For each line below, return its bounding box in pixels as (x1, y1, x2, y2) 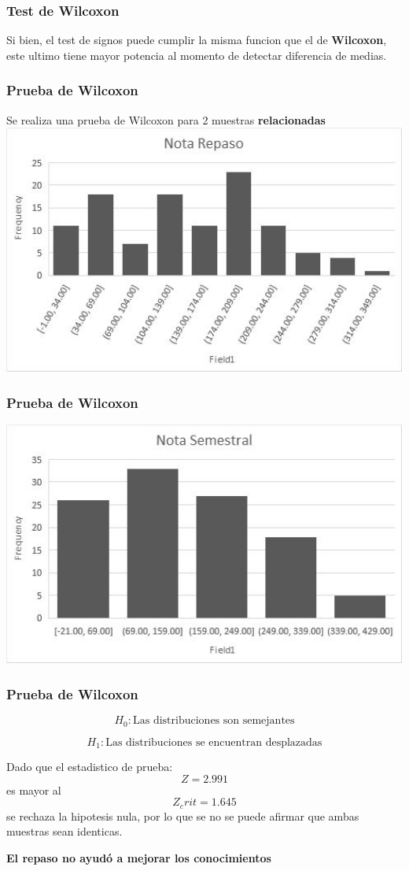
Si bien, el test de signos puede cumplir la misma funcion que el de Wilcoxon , (6, 32, 387, 48)
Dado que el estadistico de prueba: (6, 758, 173, 775)
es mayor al (6, 781, 61, 798)
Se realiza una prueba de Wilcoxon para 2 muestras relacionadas (6, 111, 326, 128)
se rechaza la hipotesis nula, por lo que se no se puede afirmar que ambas (6, 807, 359, 824)
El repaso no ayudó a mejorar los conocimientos (6, 849, 271, 865)
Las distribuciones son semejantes (132, 715, 295, 727)
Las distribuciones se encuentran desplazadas (105, 736, 322, 748)
